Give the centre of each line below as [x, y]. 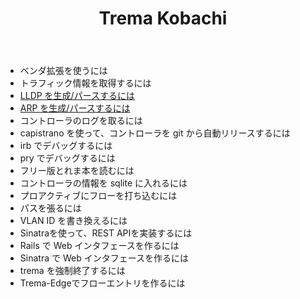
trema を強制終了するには [72, 271]
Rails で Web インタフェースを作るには [99, 246]
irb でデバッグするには [66, 146]
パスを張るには [50, 208]
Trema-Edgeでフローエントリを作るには [102, 283]
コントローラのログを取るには [81, 121]
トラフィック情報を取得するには [85, 83]
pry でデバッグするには [67, 158]
